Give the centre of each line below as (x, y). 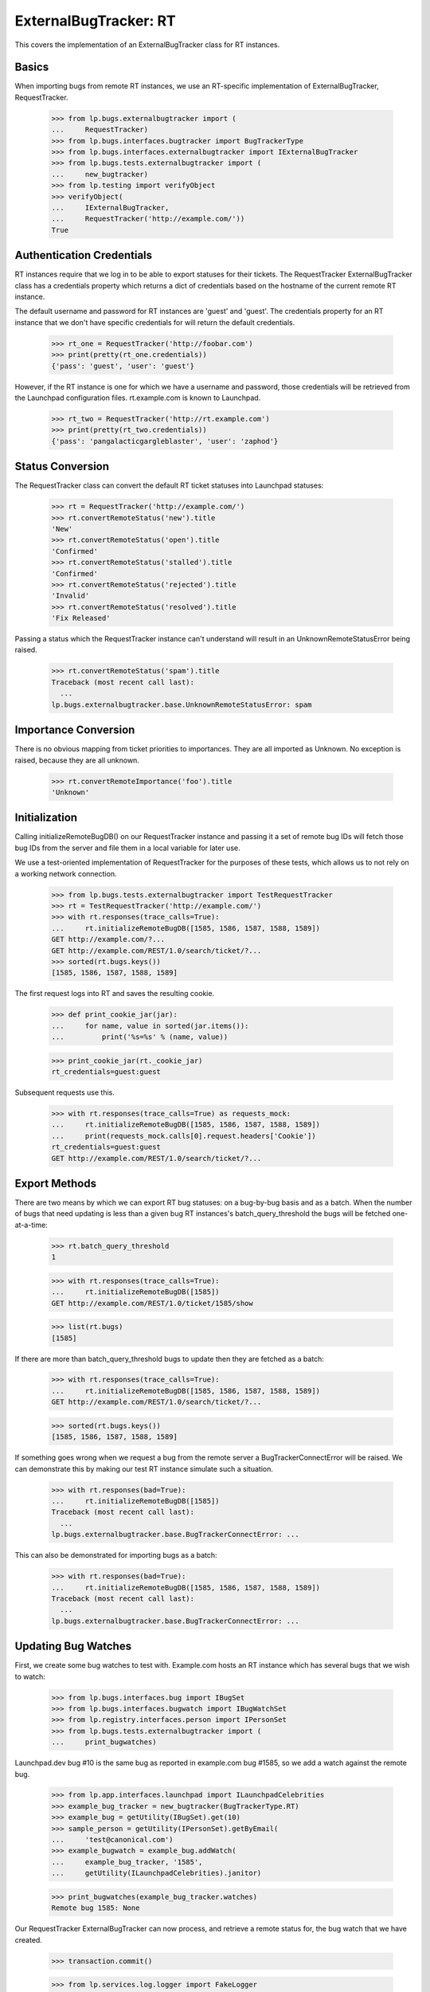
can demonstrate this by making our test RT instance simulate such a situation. (144, 1469)
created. (29, 1939)
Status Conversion (62, 467)
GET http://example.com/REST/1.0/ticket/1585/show (152, 1303)
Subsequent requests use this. (64, 1092)
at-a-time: (31, 1225)
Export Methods (56, 1183)
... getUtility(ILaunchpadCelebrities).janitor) (156, 1873)
